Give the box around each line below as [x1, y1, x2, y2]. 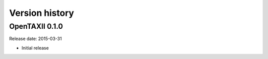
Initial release [21, 45, 49, 51]
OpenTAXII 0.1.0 [9, 22, 63, 31]
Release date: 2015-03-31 [9, 36, 62, 42]
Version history [9, 7, 74, 18]
